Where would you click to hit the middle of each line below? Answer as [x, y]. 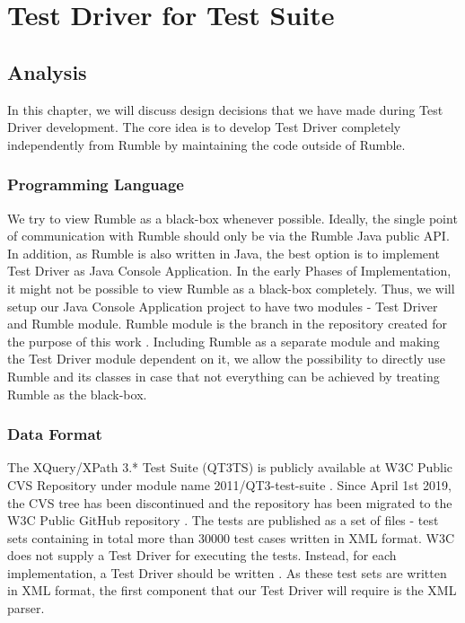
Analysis [47, 71]
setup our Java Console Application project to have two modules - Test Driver [223, 306]
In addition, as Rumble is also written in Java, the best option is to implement [224, 253]
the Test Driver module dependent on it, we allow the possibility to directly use [226, 359]
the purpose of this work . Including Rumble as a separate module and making [224, 341]
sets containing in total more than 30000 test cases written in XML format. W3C [231, 537]
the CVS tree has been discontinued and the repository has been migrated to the [230, 502]
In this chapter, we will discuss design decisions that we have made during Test [225, 109]
